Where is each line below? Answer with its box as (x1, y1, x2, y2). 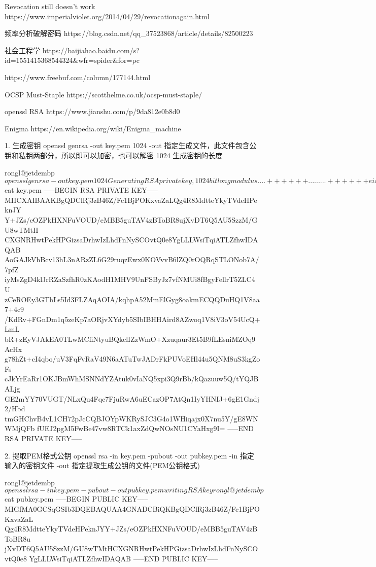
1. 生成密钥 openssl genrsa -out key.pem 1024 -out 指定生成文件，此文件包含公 (5, 140, 257, 151)
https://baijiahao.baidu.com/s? (42, 45, 140, 55)
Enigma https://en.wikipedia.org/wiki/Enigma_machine (5, 123, 181, 133)
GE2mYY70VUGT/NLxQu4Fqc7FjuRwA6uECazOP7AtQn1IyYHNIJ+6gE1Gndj (5, 393, 259, 404)
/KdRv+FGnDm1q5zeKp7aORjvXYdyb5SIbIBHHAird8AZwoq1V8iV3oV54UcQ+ (5, 313, 260, 324)
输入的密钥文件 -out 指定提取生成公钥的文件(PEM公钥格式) (5, 460, 200, 471)
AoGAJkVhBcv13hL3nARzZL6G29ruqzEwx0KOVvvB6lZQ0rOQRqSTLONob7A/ (5, 254, 259, 265)
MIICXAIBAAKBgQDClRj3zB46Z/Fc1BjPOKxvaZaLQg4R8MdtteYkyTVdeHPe (5, 194, 257, 205)
